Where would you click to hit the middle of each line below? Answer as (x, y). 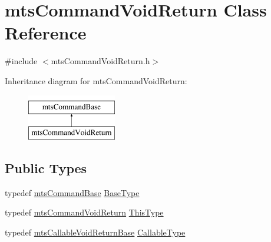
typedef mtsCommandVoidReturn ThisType (84, 212)
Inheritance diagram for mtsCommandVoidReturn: (96, 80)
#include (21, 61)
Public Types (46, 168)
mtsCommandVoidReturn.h (100, 61)
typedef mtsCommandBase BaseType (72, 192)
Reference (46, 33)
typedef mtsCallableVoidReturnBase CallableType (95, 232)
